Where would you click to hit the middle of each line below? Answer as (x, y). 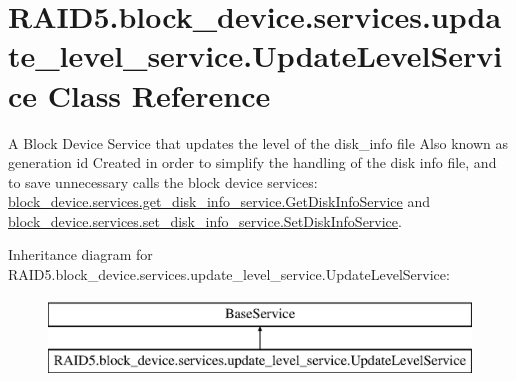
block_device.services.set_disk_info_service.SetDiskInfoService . (205, 220)
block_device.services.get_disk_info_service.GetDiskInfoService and (219, 201)
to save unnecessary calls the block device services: (163, 181)
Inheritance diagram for (80, 254)
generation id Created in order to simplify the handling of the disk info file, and (252, 162)
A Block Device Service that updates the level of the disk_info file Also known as (258, 142)
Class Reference (159, 94)
